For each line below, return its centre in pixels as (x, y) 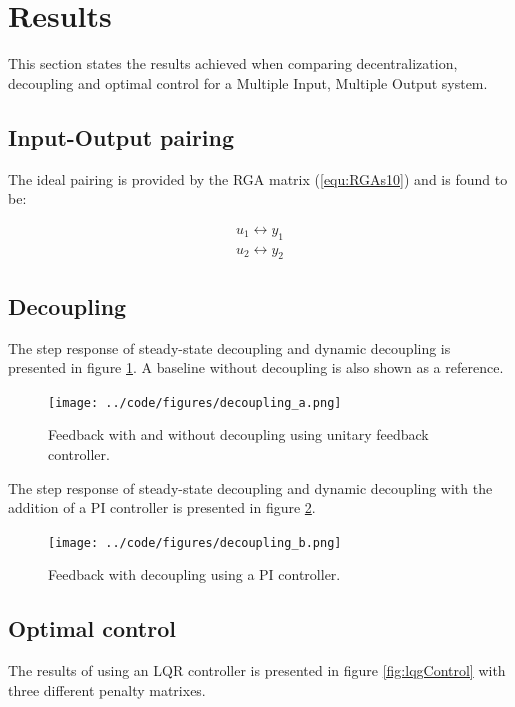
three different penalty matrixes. (107, 689)
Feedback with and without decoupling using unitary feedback (238, 434)
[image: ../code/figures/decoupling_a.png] (195, 402)
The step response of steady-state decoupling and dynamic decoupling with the (250, 487)
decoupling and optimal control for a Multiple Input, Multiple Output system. (248, 82)
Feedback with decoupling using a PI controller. (194, 574)
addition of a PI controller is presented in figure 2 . (162, 507)
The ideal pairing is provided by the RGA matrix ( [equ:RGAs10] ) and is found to (258, 178)
